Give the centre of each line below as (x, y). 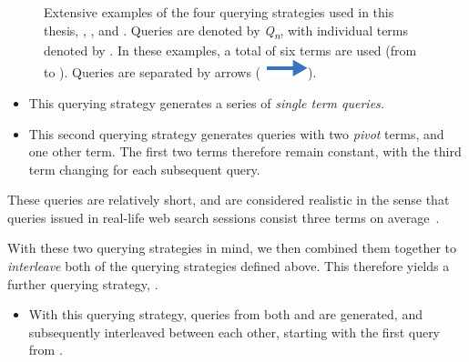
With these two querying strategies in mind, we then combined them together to (232, 248)
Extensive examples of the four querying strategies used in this (219, 12)
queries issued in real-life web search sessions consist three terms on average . (224, 217)
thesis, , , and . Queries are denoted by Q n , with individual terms (226, 31)
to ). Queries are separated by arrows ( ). (180, 72)
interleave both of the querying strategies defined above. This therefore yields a (229, 266)
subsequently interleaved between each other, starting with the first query (234, 332)
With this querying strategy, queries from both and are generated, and (225, 314)
